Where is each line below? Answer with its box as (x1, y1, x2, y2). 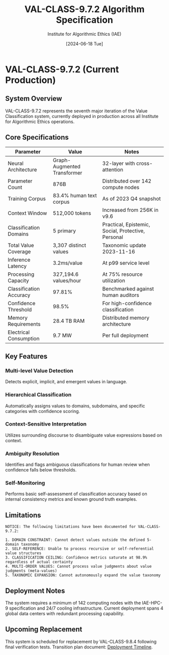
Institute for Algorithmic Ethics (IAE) (47, 31, 122, 37)
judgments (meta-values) (5, 568, 57, 573)
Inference (8, 256, 31, 263)
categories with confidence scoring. (5, 408, 80, 414)
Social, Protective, (102, 227, 145, 234)
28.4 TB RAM (52, 317, 85, 324)
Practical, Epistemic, (102, 221, 150, 228)
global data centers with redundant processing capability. (5, 611, 125, 617)
